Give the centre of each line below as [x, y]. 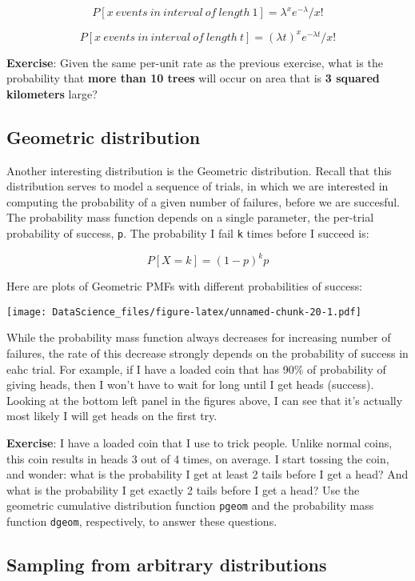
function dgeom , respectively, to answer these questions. [142, 521]
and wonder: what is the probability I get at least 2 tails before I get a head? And [207, 474]
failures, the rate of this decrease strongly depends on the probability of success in [207, 353]
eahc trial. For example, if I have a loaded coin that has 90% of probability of [196, 369]
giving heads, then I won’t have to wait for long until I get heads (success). [190, 385]
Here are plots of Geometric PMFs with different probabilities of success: [185, 286]
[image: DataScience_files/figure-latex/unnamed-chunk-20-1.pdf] [184, 312]
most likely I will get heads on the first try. [112, 416]
